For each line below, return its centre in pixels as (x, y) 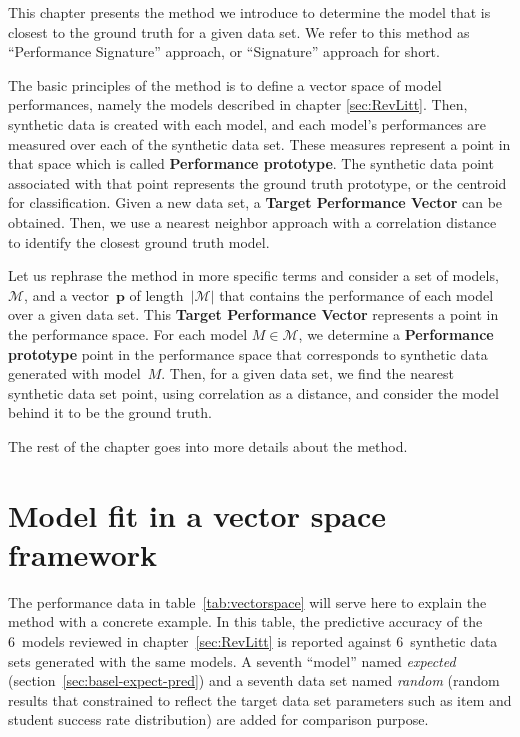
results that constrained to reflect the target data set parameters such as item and (260, 699)
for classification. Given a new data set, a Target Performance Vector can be (255, 202)
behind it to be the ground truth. (110, 412)
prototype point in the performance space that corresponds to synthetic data (248, 353)
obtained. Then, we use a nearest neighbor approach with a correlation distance (252, 221)
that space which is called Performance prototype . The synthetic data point (251, 163)
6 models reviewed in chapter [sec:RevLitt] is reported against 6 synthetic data (253, 640)
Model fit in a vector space (197, 514)
